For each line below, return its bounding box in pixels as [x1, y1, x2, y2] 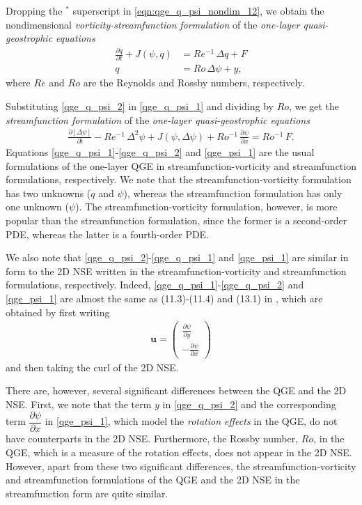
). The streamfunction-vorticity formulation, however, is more [75, 199, 338, 214]
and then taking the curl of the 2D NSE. [6, 359, 179, 374]
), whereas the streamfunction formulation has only [123, 185, 343, 200]
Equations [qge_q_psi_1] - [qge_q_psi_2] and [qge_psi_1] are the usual [6, 144, 315, 159]
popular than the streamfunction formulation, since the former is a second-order [6, 212, 347, 227]
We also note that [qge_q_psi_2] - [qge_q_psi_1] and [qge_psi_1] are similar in [6, 250, 349, 265]
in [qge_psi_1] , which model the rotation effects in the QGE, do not [45, 414, 338, 428]
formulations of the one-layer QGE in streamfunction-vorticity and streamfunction [6, 158, 356, 173]
